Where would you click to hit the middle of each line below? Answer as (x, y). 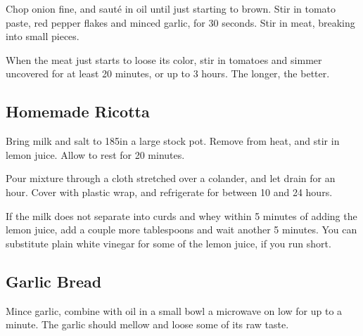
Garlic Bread (54, 281)
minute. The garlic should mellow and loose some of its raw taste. (147, 324)
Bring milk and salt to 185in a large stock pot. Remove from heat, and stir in (173, 141)
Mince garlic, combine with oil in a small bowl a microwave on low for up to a (174, 310)
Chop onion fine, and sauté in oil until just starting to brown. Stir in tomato (171, 8)
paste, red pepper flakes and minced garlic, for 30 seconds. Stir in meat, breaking (180, 22)
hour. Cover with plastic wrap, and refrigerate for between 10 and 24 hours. (169, 192)
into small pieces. (43, 36)
